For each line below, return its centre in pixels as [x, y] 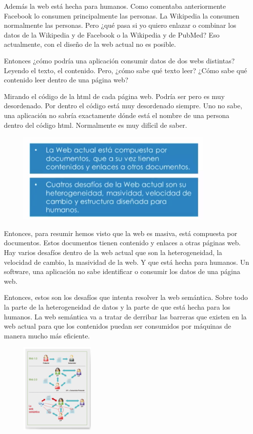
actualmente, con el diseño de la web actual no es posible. [90, 44]
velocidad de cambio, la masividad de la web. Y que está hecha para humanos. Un [127, 262]
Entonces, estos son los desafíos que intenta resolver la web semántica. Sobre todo [126, 297]
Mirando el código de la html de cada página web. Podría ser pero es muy [114, 96]
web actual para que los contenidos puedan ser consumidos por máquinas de [118, 326]
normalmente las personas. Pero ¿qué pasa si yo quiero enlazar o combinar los [120, 25]
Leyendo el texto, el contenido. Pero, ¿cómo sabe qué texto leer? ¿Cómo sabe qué [126, 70]
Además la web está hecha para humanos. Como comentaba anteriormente [115, 6]
